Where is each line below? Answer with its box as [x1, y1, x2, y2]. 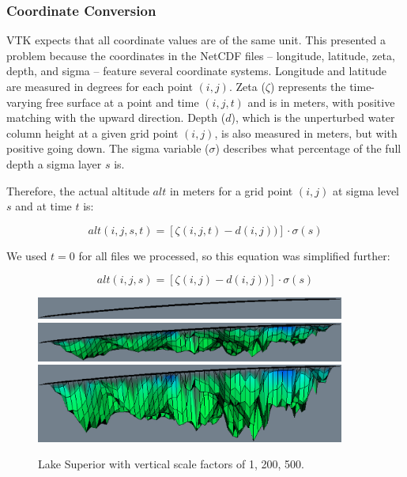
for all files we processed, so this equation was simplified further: [78, 247, 390, 263]
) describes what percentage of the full [215, 140, 401, 157]
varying [6, 93, 43, 110]
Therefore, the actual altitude [6, 182, 149, 199]
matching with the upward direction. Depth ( [6, 109, 226, 126]
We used [6, 247, 47, 263]
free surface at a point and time [45, 93, 199, 110]
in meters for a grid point [169, 182, 293, 199]
